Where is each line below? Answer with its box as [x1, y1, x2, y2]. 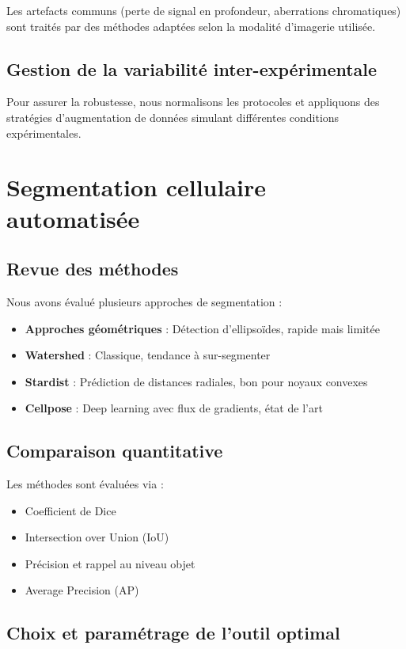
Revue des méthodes [6, 256, 179, 281]
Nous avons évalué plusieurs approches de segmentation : [6, 293, 283, 309]
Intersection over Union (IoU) [25, 529, 169, 545]
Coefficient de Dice [25, 502, 116, 518]
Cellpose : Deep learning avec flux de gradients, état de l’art [25, 400, 323, 416]
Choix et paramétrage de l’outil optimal [6, 621, 340, 645]
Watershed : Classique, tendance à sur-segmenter [25, 347, 271, 363]
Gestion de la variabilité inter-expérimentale [6, 56, 378, 81]
